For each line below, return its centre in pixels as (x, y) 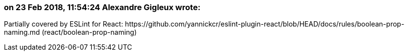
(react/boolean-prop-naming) (89, 32)
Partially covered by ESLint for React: (64, 24)
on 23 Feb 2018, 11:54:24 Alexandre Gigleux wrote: (102, 7)
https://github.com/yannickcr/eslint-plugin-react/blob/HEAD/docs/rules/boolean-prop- (265, 24)
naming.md (22, 32)
